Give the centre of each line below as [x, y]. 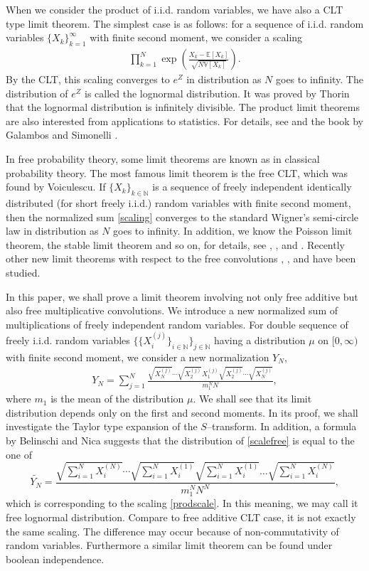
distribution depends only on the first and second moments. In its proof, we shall [182, 412]
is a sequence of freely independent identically [252, 187]
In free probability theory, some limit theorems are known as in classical [163, 158]
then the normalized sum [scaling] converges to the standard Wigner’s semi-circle [182, 217]
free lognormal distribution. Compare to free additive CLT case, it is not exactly [181, 517]
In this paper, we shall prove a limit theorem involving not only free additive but [182, 296]
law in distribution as [52, 231]
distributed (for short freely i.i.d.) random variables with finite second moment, [178, 202]
